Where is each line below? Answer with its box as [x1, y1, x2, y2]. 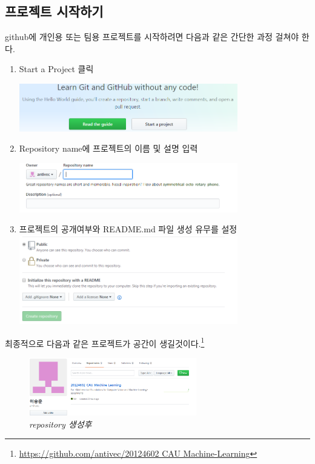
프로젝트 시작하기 [5, 2, 104, 21]
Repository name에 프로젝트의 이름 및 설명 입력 [19, 142, 198, 155]
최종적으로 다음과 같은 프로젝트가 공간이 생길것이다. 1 [5, 335, 205, 349]
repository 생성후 [29, 417, 92, 430]
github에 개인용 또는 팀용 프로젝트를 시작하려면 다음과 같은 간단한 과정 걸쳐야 [5, 30, 299, 43]
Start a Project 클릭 [19, 62, 94, 75]
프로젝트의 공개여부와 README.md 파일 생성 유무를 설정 [19, 223, 237, 235]
